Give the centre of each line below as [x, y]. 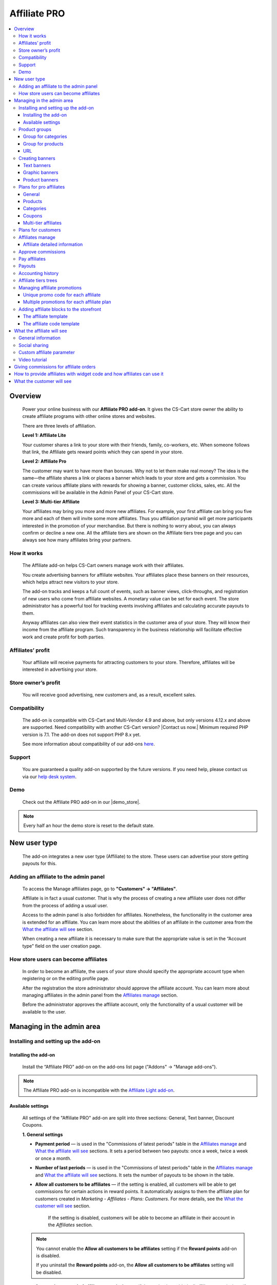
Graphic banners [41, 173]
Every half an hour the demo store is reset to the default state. [89, 825]
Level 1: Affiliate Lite [44, 435]
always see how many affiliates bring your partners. [77, 540]
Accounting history [39, 273]
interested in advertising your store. [60, 669]
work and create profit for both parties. [63, 637]
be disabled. [49, 1272]
